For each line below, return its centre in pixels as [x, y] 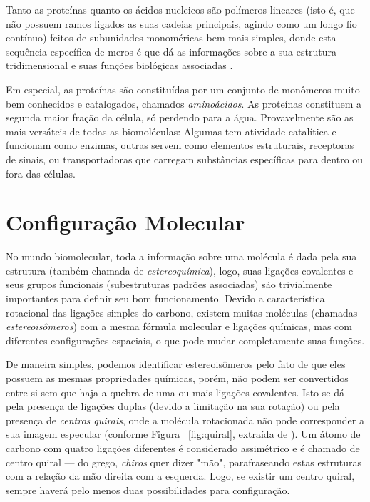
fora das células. [41, 173]
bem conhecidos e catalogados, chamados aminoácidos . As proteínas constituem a [184, 103]
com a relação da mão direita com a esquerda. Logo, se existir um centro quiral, [180, 476]
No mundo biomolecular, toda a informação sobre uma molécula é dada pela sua [181, 256]
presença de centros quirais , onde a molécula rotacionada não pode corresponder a [185, 420]
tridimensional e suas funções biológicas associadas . [119, 65]
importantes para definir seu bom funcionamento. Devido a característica [165, 298]
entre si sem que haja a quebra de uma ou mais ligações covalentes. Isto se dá [175, 392]
